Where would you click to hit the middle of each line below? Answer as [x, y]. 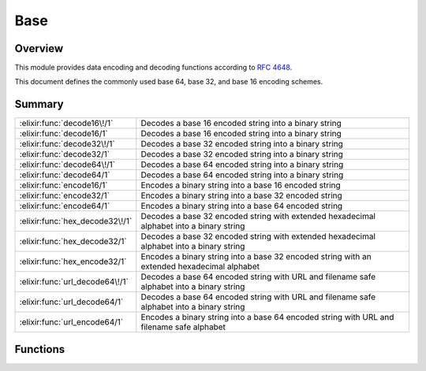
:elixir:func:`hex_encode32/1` [73, 262]
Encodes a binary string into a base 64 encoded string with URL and [267, 317]
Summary [39, 104]
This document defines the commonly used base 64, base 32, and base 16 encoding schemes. [169, 82]
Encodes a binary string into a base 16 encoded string [241, 185]
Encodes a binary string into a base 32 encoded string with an [256, 257]
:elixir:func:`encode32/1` [65, 195]
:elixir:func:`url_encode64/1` [71, 322]
